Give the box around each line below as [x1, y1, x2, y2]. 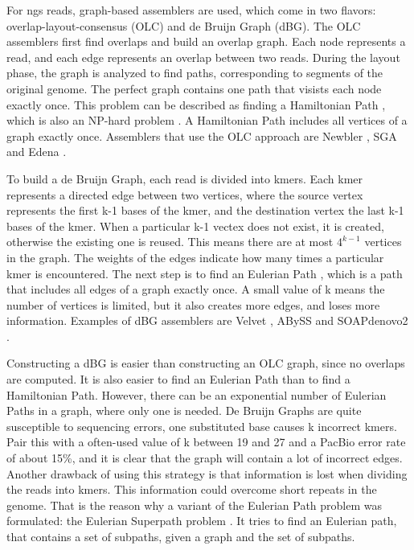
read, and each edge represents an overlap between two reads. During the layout [6, 48, 400, 65]
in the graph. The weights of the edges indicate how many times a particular [6, 248, 384, 265]
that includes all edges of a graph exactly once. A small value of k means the [6, 281, 385, 298]
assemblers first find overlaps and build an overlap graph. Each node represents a [6, 33, 406, 50]
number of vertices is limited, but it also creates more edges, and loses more [6, 296, 380, 313]
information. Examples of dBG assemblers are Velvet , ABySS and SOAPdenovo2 [6, 312, 408, 329]
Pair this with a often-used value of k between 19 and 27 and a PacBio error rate [6, 433, 406, 450]
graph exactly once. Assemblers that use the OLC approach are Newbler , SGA [6, 127, 397, 144]
